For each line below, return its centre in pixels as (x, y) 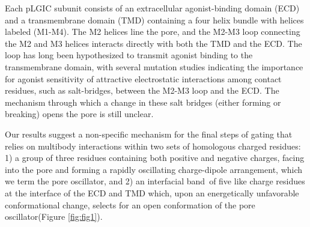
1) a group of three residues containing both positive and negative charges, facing (155, 158)
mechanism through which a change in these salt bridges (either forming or (143, 102)
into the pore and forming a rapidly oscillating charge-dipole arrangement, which (154, 169)
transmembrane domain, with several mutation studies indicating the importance (154, 66)
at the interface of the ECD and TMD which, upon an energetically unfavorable (152, 192)
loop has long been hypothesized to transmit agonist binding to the (129, 55)
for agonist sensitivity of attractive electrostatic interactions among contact (143, 78)
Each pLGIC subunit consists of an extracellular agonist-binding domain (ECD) (152, 8)
